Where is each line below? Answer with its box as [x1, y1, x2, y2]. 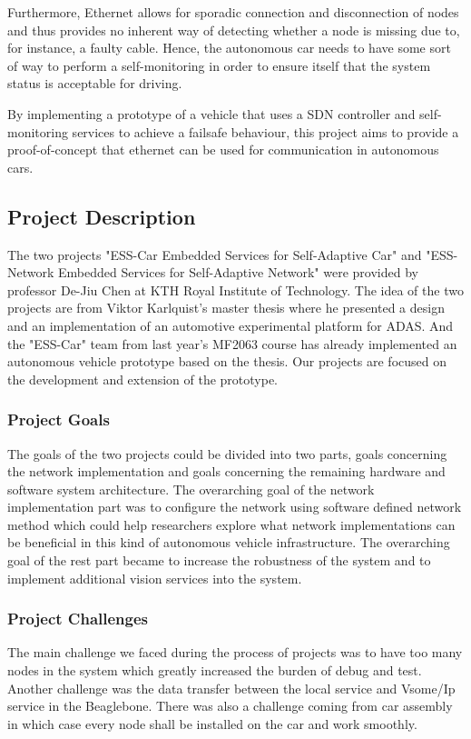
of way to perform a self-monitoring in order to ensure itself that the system [7, 55, 431, 75]
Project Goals [7, 408, 110, 431]
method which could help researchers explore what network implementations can [7, 514, 456, 534]
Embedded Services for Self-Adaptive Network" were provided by [58, 263, 418, 282]
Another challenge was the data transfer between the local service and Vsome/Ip [7, 678, 456, 697]
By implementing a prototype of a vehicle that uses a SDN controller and [7, 104, 416, 123]
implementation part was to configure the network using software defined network [7, 497, 462, 516]
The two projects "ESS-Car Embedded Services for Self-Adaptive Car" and [7, 245, 422, 264]
